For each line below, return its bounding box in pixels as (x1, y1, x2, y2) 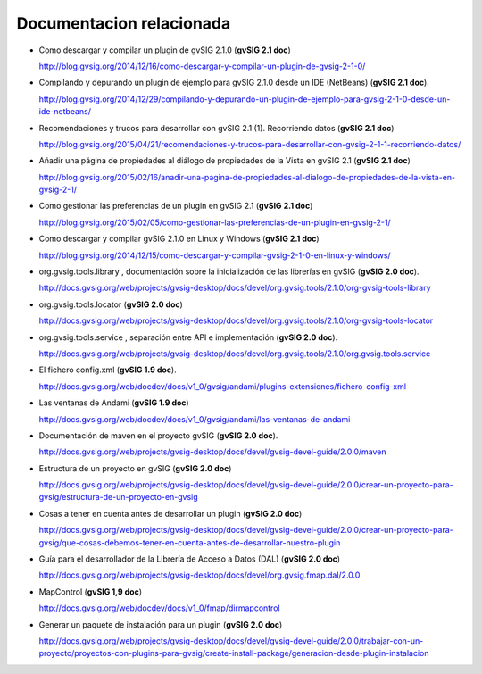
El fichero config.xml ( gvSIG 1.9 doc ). (38, 364, 178, 375)
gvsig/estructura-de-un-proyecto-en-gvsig (38, 492, 198, 503)
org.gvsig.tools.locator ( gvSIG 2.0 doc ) (38, 299, 183, 310)
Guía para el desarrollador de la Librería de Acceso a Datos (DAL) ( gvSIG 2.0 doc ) (38, 553, 341, 564)
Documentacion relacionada (16, 13, 231, 33)
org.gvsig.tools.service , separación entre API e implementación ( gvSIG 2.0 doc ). (38, 331, 338, 343)
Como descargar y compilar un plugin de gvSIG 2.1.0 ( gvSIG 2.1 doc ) (38, 45, 292, 55)
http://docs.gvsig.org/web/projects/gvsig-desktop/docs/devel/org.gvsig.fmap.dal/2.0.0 (38, 570, 361, 580)
